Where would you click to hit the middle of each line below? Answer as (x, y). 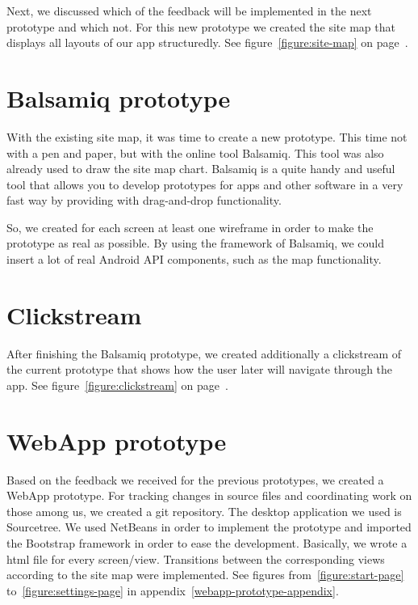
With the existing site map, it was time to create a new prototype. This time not (207, 136)
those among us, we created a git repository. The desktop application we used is (204, 511)
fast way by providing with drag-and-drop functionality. (144, 200)
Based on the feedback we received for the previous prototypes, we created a (195, 479)
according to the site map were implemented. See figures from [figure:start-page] (205, 575)
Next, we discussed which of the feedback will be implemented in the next (189, 11)
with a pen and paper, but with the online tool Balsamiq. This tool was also (195, 152)
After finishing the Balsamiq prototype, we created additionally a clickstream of (204, 353)
